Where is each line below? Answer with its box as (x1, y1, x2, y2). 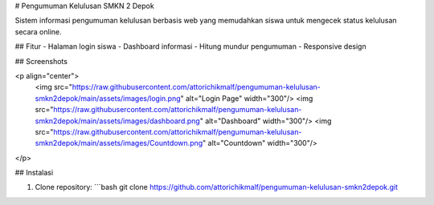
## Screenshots (14, 56, 68, 66)
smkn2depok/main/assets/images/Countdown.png (35, 139, 203, 148)
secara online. (14, 26, 62, 36)
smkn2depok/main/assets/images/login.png (35, 93, 181, 103)
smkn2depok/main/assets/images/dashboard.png (35, 116, 200, 126)
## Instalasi (14, 168, 54, 178)
